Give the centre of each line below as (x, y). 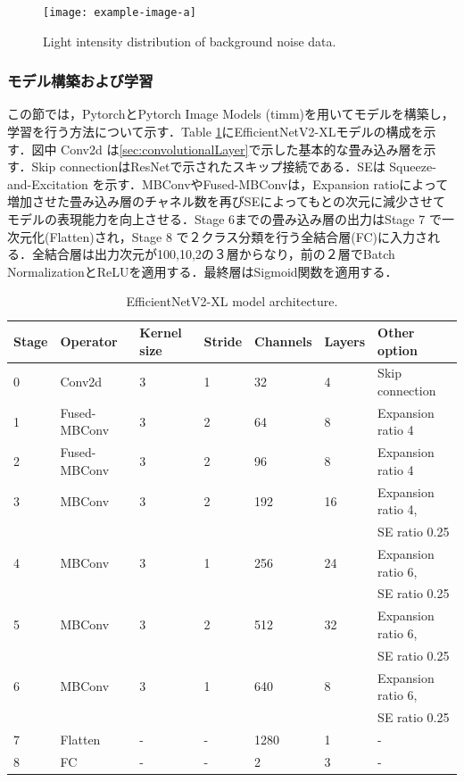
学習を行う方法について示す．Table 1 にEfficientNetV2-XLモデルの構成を (215, 132)
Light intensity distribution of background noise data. (190, 41)
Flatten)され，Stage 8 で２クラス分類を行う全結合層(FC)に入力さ (239, 236)
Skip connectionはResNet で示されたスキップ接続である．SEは (208, 166)
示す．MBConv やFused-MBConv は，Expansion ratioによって (277, 183)
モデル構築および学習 (80, 81)
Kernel (161, 332)
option (398, 349)
